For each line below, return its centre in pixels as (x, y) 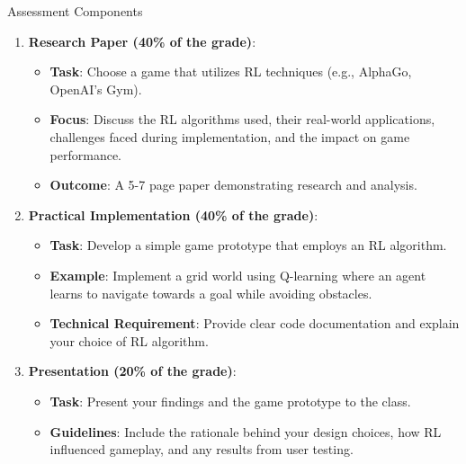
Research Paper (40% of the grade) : (142, 41)
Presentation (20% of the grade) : (132, 371)
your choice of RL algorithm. (129, 340)
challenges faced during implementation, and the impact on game (230, 136)
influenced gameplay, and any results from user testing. (202, 449)
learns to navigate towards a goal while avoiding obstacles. (211, 293)
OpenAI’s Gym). (96, 89)
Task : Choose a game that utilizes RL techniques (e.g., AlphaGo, (231, 71)
